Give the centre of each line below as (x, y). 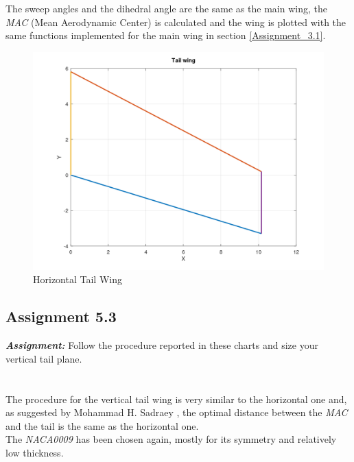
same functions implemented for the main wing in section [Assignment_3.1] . (166, 35)
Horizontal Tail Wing (78, 279)
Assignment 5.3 (61, 316)
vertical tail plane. (44, 358)
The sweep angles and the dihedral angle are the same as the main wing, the (166, 8)
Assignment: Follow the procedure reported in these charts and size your (162, 345)
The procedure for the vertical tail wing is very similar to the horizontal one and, (176, 399)
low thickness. (35, 452)
